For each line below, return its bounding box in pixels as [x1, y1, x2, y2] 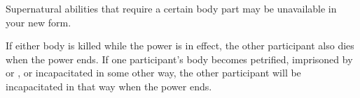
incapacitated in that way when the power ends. [6, 79, 212, 93]
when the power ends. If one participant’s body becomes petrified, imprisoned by [6, 51, 353, 66]
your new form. [6, 15, 71, 29]
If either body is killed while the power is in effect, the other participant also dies [6, 38, 354, 53]
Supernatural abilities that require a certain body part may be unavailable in [6, 1, 337, 15]
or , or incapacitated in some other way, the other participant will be [6, 65, 301, 80]
